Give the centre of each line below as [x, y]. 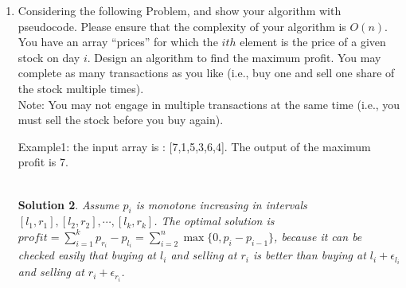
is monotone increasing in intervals [221, 204]
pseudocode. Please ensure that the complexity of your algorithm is [182, 26]
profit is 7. [43, 162]
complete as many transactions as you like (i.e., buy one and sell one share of [206, 73]
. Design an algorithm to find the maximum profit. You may [234, 57]
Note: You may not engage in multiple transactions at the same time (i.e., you [209, 104]
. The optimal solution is [214, 221]
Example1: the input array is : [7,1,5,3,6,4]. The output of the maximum [194, 146]
